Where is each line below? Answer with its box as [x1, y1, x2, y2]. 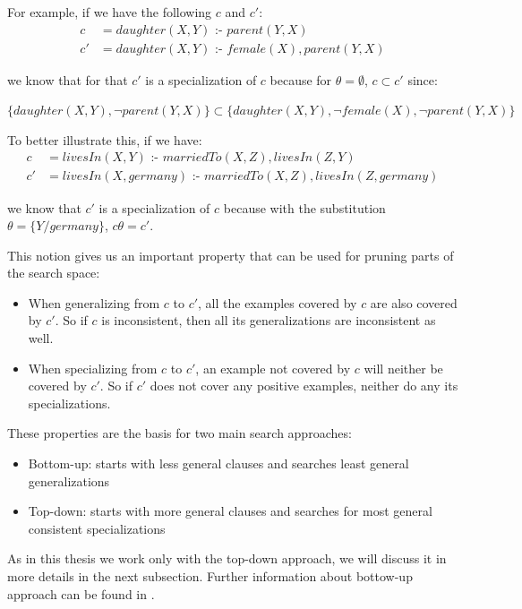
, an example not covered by [195, 358, 351, 377]
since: [407, 70, 438, 89]
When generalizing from [28, 293, 160, 312]
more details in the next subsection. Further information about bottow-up [7, 567, 413, 585]
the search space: [7, 263, 100, 282]
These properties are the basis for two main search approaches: [7, 424, 352, 442]
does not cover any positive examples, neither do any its [150, 376, 458, 395]
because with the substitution [223, 198, 386, 217]
